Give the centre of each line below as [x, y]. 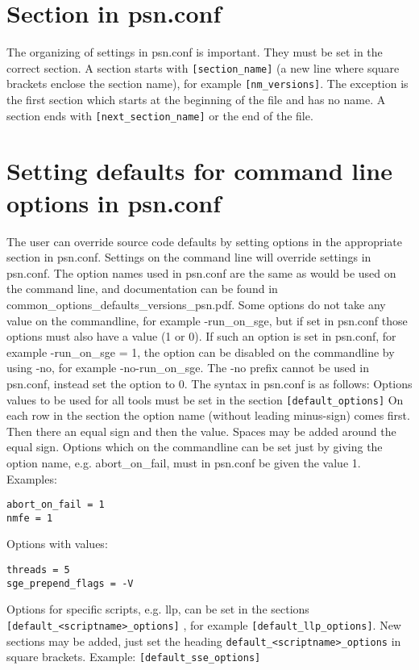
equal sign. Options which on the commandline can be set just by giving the [195, 447]
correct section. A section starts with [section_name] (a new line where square [203, 67]
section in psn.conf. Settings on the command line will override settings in [189, 257]
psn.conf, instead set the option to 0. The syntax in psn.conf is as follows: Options [209, 383]
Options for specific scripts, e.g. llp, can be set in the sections [158, 609]
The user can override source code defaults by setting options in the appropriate [205, 241]
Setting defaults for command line [199, 171]
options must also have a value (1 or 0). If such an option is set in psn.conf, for [201, 336]
